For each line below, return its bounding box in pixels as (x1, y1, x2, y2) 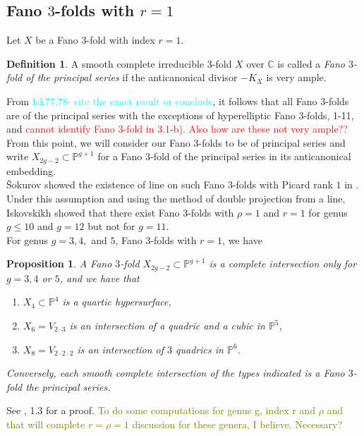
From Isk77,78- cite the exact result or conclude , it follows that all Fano (6, 93, 317, 108)
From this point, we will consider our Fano (6, 135, 190, 150)
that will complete (6, 416, 85, 431)
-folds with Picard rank (232, 177, 333, 192)
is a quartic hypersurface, (62, 294, 171, 309)
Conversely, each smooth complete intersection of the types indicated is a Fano (6, 365, 345, 380)
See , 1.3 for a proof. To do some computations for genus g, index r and (6, 403, 315, 418)
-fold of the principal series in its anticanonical (150, 149, 351, 164)
